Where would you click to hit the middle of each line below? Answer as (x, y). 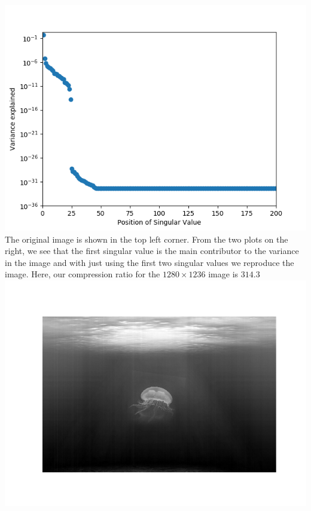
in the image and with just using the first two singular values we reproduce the (150, 262)
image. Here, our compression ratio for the (83, 274)
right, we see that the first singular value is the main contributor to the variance (152, 251)
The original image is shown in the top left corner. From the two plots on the (147, 239)
